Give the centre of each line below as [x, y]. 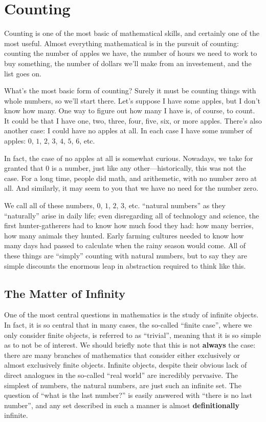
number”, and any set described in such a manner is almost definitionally [122, 405]
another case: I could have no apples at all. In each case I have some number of [128, 130]
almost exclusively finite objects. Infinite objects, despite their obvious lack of [126, 365]
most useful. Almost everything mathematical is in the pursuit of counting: [121, 43]
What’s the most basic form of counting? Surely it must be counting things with [130, 91]
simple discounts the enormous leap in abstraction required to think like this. [125, 265]
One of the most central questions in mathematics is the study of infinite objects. [131, 315]
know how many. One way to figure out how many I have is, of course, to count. [130, 110]
